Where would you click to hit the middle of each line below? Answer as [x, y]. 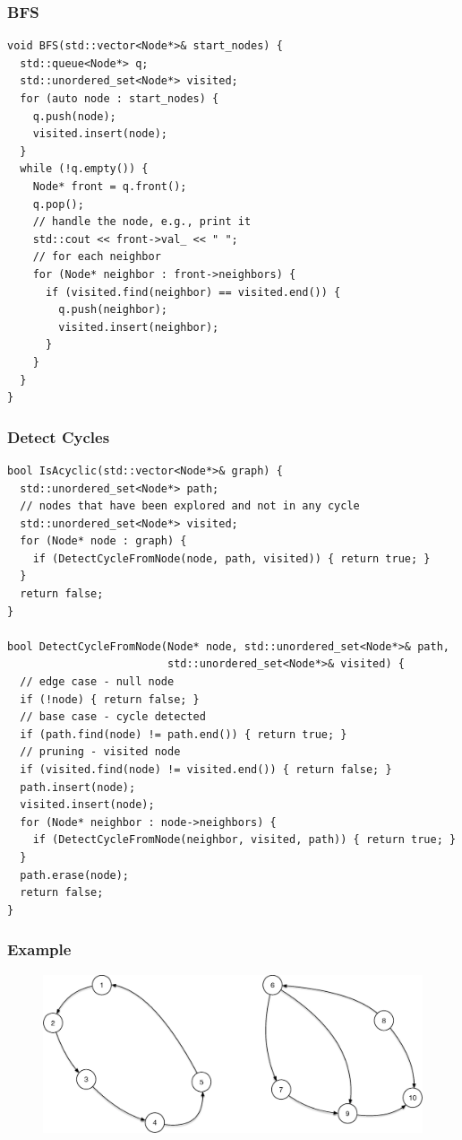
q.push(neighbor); [113, 310]
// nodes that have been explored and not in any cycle [190, 506]
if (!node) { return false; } [110, 699]
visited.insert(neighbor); [139, 327]
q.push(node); [74, 116]
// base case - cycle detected [113, 717]
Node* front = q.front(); [110, 186]
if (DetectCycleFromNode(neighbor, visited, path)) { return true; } [244, 840]
